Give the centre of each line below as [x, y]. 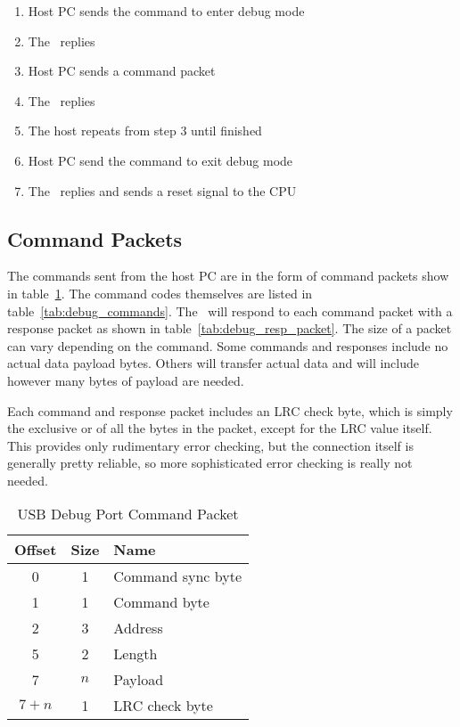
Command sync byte [177, 576]
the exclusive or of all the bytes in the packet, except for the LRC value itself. [220, 428]
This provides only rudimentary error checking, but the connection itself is [210, 445]
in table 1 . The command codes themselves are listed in [160, 293]
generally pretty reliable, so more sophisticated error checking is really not [210, 463]
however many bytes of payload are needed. [126, 380]
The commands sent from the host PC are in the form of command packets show [228, 276]
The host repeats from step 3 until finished [145, 131]
